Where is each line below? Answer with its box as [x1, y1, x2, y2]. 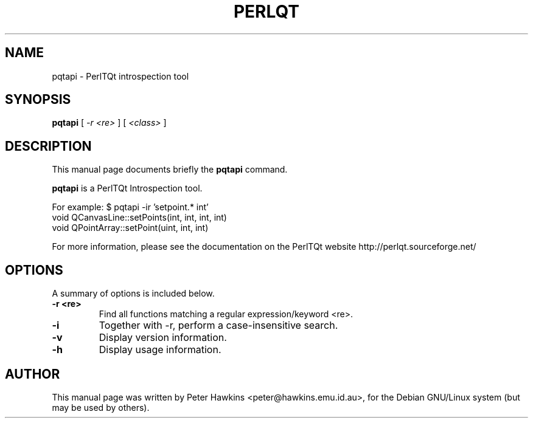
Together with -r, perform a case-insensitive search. [99, 319, 338, 332]
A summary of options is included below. [52, 288, 215, 299]
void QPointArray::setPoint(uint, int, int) [52, 222, 209, 233]
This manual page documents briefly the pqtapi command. [52, 164, 288, 175]
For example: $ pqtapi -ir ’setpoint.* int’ [52, 202, 209, 213]
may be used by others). [52, 402, 150, 413]
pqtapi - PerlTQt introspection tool [52, 70, 189, 81]
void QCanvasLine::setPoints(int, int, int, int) [52, 212, 227, 223]
